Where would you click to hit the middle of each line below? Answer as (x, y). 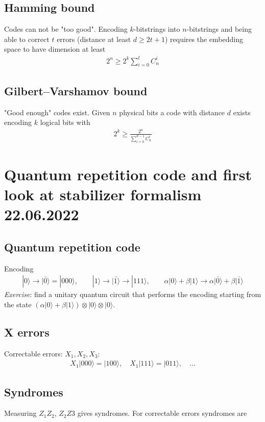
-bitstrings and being (219, 29)
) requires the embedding (204, 39)
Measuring (20, 413)
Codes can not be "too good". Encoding (66, 29)
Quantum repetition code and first (128, 174)
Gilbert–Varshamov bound (76, 90)
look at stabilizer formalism (103, 194)
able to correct (27, 39)
